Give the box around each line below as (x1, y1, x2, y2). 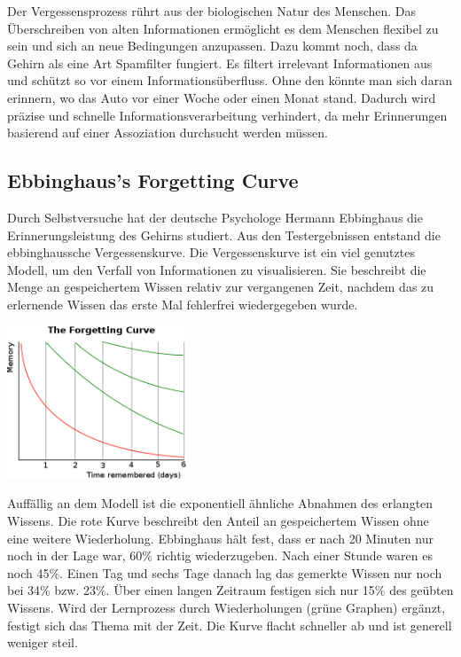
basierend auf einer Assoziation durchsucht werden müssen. (7, 123, 328, 142)
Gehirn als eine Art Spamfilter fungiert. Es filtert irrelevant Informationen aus (7, 53, 433, 72)
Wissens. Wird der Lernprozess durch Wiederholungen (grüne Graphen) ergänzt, (7, 598, 446, 616)
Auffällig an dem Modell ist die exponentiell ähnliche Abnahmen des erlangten (7, 494, 434, 512)
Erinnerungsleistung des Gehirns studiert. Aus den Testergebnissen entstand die (7, 225, 441, 244)
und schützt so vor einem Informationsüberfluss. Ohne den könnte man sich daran (7, 71, 452, 90)
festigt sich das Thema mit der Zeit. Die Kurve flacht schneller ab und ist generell (7, 615, 452, 634)
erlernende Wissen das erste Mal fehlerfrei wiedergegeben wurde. (7, 294, 358, 313)
